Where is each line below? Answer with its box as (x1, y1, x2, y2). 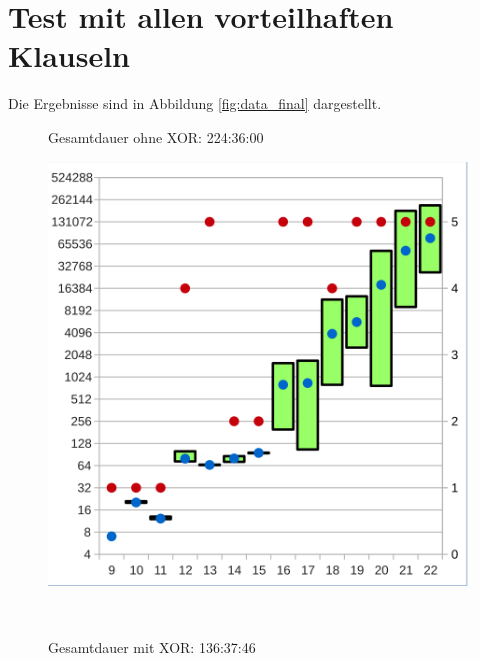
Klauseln (8, 35, 130, 76)
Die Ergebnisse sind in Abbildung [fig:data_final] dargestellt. (8, 93, 382, 114)
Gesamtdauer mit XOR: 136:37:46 (48, 636, 256, 657)
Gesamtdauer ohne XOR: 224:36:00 (48, 126, 264, 147)
